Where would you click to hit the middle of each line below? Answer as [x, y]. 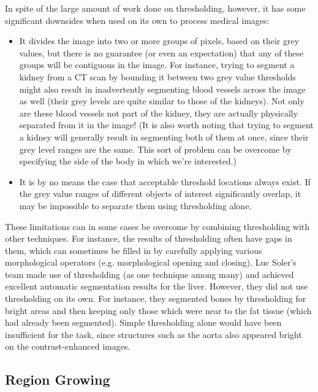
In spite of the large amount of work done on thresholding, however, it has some [155, 8]
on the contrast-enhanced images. [68, 346]
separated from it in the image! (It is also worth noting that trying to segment [166, 125]
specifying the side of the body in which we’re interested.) [128, 161]
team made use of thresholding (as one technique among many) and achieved [150, 274]
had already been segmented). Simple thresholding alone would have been [143, 322]
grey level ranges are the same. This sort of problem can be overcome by [155, 149]
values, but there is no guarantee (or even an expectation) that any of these [161, 52]
